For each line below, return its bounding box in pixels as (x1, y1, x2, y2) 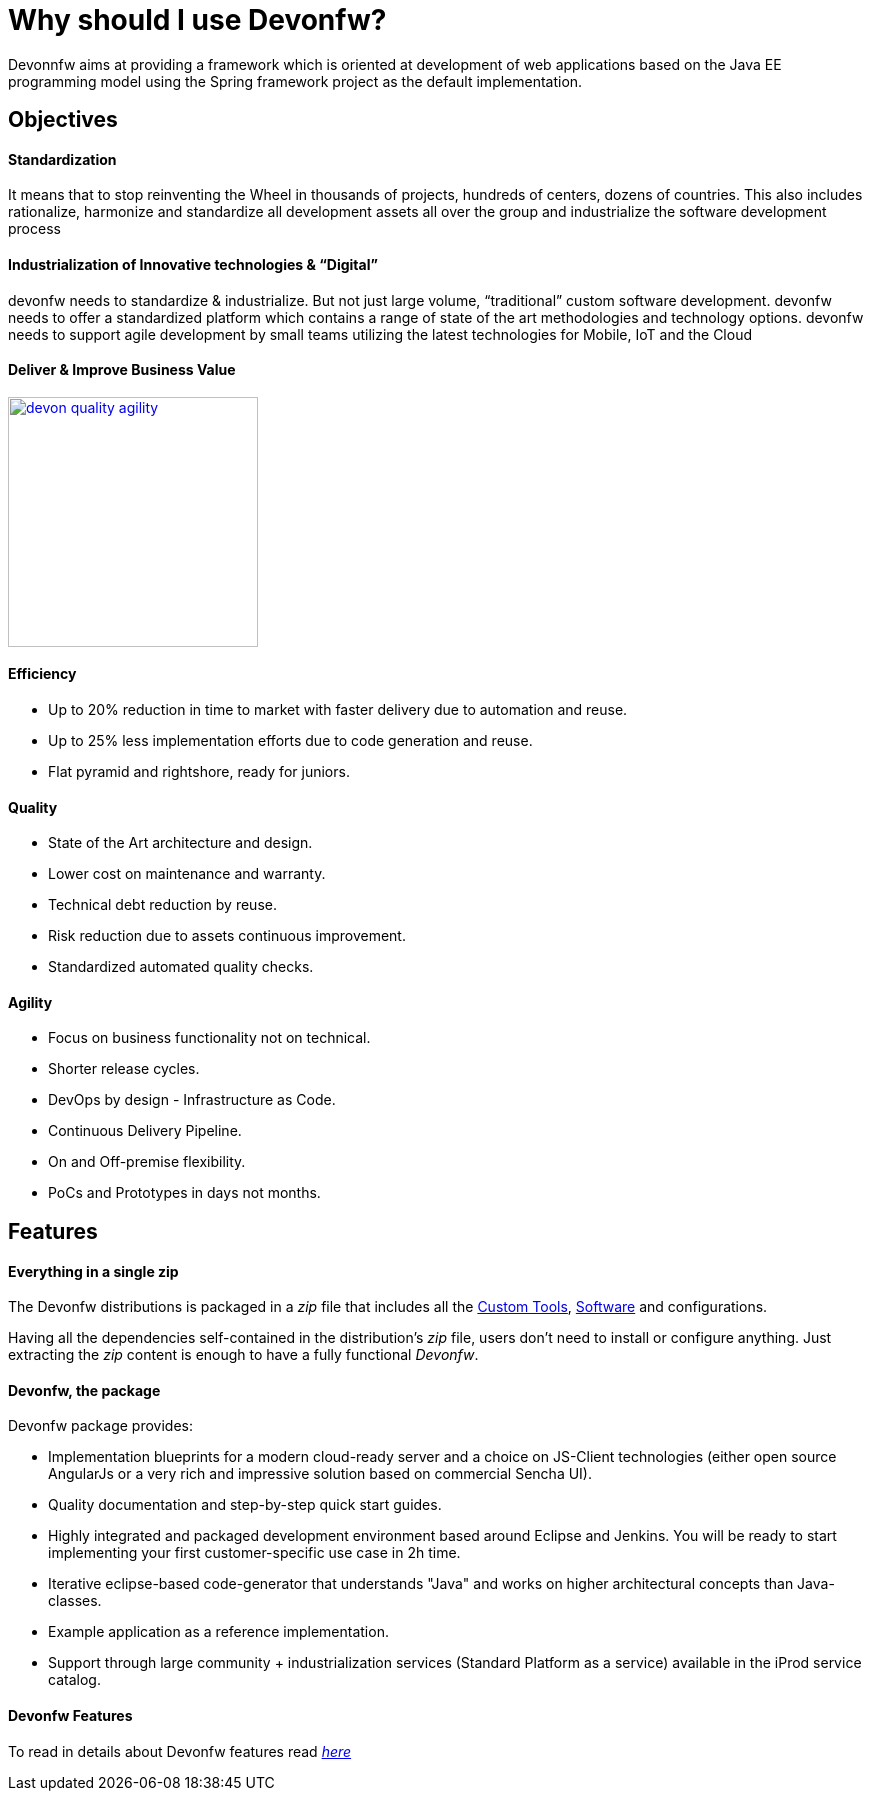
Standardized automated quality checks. (48, 958, 314, 976)
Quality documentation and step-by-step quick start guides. (48, 1496, 442, 1514)
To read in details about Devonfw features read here (8, 1742, 352, 1760)
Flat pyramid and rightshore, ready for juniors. (48, 763, 350, 781)
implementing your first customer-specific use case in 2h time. (48, 1544, 461, 1562)
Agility (8, 993, 53, 1011)
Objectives (8, 107, 118, 133)
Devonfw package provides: (8, 1417, 193, 1435)
